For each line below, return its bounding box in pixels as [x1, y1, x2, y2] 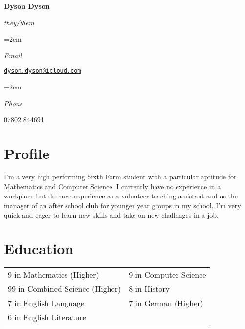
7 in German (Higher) [129, 297, 203, 309]
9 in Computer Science [129, 269, 206, 281]
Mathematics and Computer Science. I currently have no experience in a [4, 181, 221, 191]
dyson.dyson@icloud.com [4, 67, 81, 75]
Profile [4, 143, 49, 163]
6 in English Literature [8, 311, 86, 323]
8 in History [129, 283, 170, 295]
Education [4, 239, 74, 259]
